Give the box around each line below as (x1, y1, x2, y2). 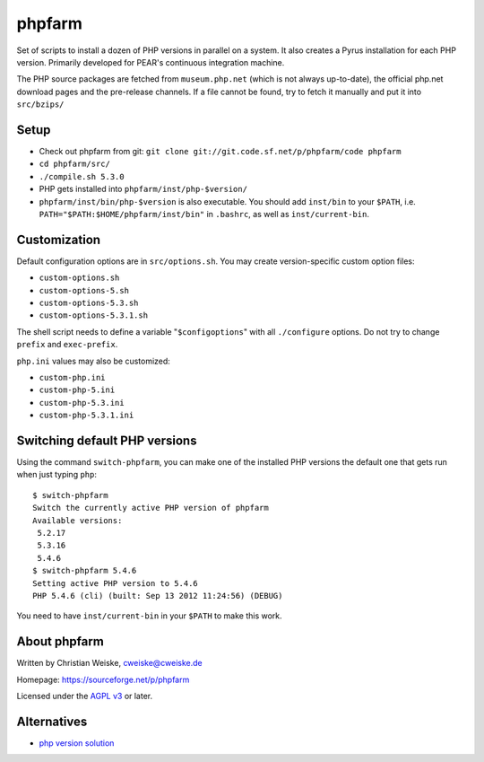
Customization (16, 232, 101, 247)
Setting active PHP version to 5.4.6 (32, 578, 199, 588)
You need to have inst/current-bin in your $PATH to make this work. (16, 610, 282, 621)
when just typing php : (16, 469, 98, 480)
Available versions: (32, 515, 123, 525)
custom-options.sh (39, 273, 120, 283)
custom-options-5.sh (39, 285, 130, 295)
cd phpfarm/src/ (39, 159, 111, 170)
